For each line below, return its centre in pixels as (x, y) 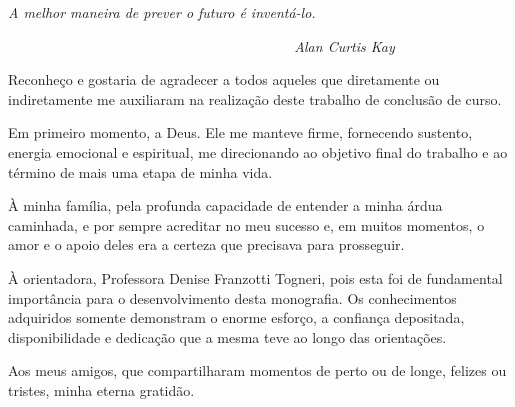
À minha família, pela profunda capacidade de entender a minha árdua (225, 205)
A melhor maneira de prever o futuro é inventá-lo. (162, 12)
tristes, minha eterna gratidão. (101, 389)
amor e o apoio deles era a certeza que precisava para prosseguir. (206, 244)
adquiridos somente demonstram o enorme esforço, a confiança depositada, (236, 317)
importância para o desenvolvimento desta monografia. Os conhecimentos (232, 297)
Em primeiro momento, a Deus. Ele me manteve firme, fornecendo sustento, (240, 132)
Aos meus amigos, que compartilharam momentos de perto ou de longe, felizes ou (257, 370)
